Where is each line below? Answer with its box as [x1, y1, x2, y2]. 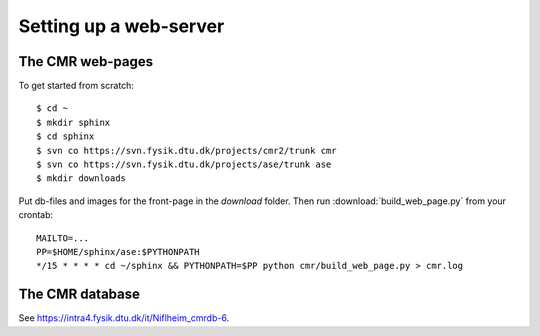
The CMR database [18, 286, 140, 303]
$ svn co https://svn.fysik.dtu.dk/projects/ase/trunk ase [36, 159, 332, 170]
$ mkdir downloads [36, 173, 127, 184]
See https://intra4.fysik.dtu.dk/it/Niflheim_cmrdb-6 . [18, 312, 230, 324]
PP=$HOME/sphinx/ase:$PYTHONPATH [36, 246, 200, 257]
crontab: [18, 209, 54, 221]
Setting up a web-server [18, 15, 225, 37]
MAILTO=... [36, 232, 90, 244]
